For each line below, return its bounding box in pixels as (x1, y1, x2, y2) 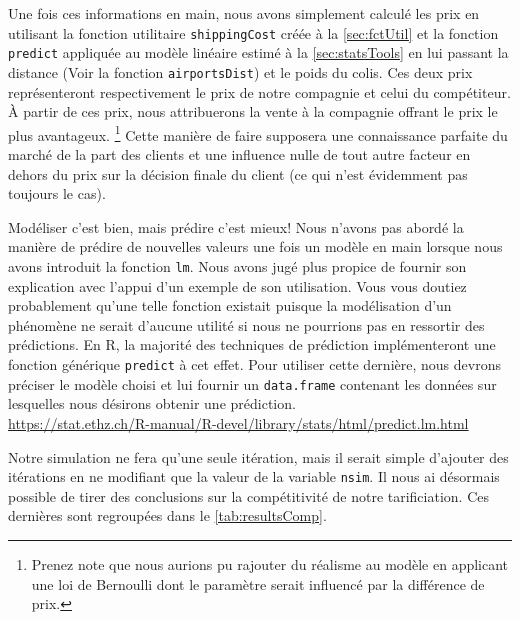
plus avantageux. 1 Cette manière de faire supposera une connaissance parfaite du (8, 121, 508, 145)
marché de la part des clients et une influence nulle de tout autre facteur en (8, 144, 471, 164)
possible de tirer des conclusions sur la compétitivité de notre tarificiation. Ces (8, 485, 489, 506)
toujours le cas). (8, 183, 106, 204)
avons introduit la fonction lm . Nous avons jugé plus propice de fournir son (8, 255, 467, 276)
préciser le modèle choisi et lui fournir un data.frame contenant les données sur (8, 373, 497, 394)
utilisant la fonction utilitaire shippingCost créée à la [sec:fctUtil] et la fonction (8, 22, 499, 43)
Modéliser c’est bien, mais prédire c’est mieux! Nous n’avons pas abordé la (8, 216, 464, 237)
